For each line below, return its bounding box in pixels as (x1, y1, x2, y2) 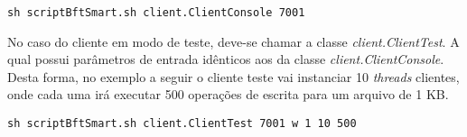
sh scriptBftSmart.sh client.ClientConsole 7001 (7, 6, 305, 19)
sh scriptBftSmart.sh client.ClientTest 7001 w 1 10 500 (7, 117, 357, 131)
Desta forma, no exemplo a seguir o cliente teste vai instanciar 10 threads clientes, (7, 67, 460, 86)
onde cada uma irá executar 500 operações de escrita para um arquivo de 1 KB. (7, 85, 449, 104)
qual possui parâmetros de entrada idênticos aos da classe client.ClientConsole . (7, 50, 444, 68)
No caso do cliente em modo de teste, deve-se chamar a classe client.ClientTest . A (7, 32, 460, 50)
